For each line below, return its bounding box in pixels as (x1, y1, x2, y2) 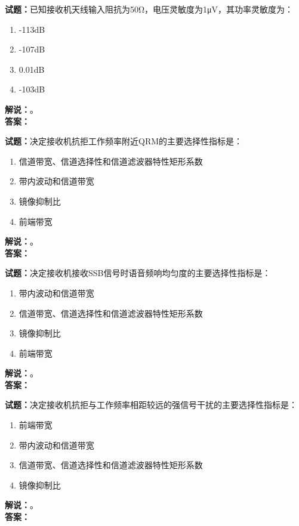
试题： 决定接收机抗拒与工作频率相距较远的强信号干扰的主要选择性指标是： (5, 398, 297, 411)
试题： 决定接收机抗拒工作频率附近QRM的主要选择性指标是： (5, 135, 243, 147)
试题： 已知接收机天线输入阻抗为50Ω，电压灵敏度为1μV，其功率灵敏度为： (5, 3, 294, 15)
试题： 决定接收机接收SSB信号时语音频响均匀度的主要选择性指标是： (5, 267, 271, 279)
